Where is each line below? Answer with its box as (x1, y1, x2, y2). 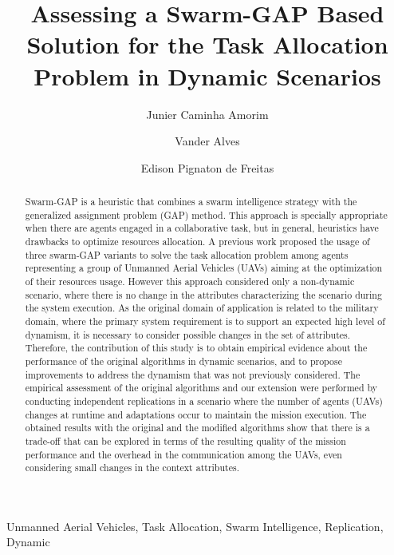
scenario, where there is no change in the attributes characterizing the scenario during (25, 287, 382, 301)
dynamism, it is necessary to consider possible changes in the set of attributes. (25, 327, 351, 341)
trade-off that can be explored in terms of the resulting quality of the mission (25, 434, 346, 447)
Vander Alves (175, 133, 240, 149)
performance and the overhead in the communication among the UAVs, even (25, 447, 342, 461)
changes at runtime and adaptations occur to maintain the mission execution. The (25, 407, 367, 421)
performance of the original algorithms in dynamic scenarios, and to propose (25, 354, 342, 367)
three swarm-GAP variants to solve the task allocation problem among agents (25, 248, 349, 261)
